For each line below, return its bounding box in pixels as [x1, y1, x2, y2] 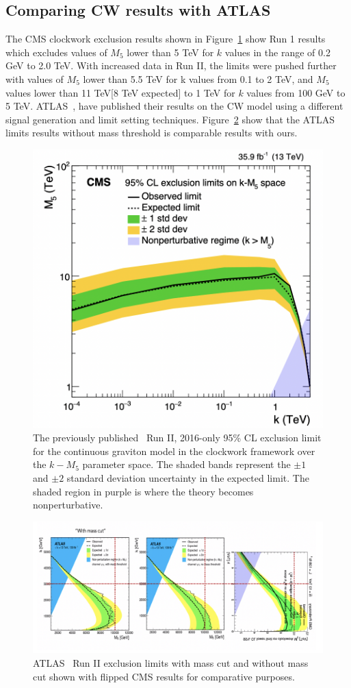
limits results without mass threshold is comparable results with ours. [5, 125, 298, 140]
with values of [5, 71, 64, 86]
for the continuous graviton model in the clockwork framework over [33, 443, 315, 458]
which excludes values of [5, 45, 107, 59]
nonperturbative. [33, 497, 103, 512]
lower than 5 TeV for [127, 45, 214, 59]
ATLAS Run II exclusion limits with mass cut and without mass [33, 655, 309, 669]
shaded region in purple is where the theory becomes [33, 484, 254, 498]
